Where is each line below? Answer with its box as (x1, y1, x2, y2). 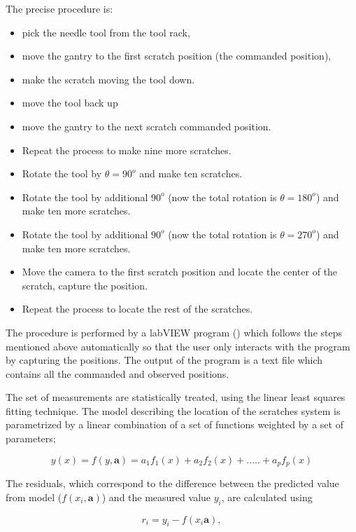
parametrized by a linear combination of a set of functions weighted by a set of (6, 417, 343, 432)
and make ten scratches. (139, 166, 243, 181)
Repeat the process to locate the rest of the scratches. (22, 301, 253, 316)
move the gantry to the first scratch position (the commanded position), (22, 48, 332, 63)
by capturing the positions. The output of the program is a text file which (6, 353, 323, 367)
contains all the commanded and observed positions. (6, 366, 229, 381)
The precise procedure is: (6, 1, 113, 15)
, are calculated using (221, 489, 313, 504)
